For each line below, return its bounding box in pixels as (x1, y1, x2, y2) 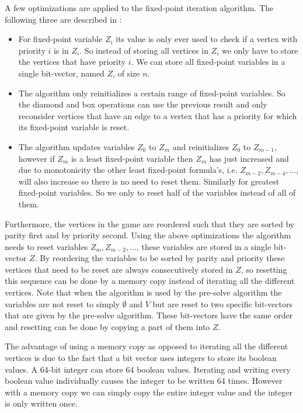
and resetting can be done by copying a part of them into (5, 320, 210, 332)
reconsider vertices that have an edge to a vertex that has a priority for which (18, 109, 297, 122)
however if (18, 152, 55, 164)
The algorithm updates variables (18, 140, 135, 152)
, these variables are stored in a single (136, 240, 271, 252)
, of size (113, 67, 140, 79)
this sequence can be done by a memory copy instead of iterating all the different (5, 275, 295, 287)
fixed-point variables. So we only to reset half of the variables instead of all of (18, 186, 296, 199)
